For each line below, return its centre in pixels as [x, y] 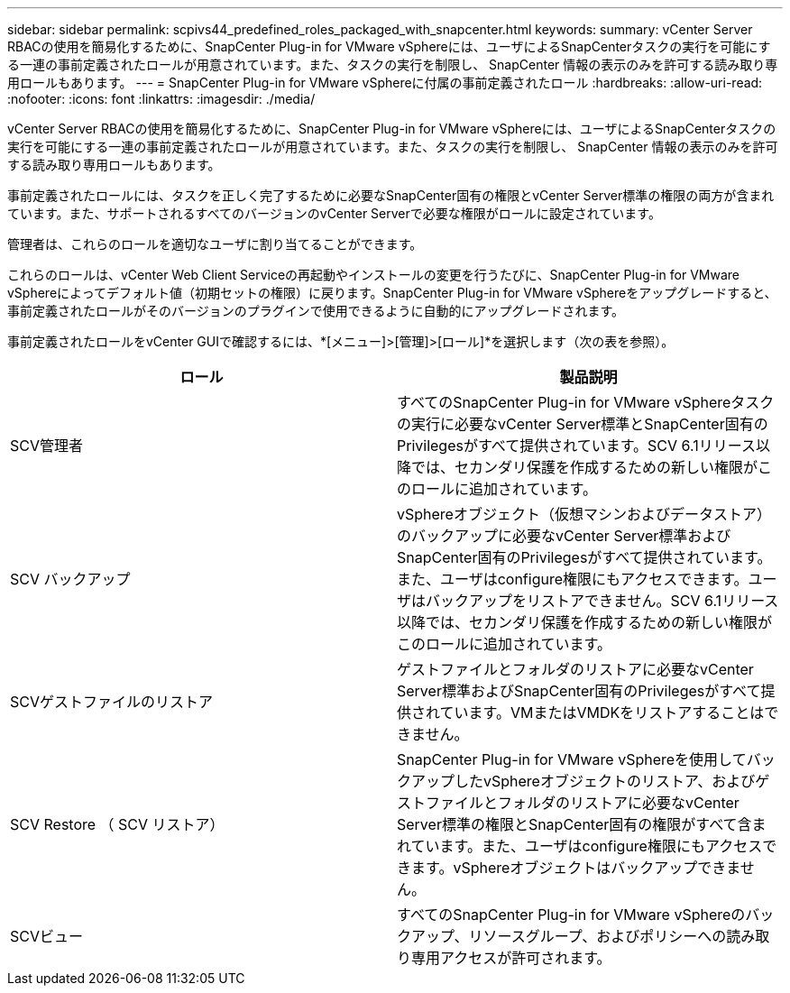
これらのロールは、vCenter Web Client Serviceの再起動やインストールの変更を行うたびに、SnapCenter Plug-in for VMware [374, 275]
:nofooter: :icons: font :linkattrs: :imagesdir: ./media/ [161, 99]
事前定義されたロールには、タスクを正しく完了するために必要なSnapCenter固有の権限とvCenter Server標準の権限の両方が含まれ [391, 195]
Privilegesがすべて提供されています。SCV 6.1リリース [576, 446]
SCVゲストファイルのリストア [111, 702]
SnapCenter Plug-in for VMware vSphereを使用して [572, 759]
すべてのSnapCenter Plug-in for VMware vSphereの [571, 915]
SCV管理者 [46, 446]
